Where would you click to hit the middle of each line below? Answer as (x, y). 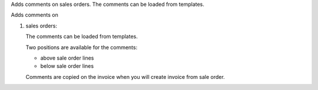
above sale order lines (67, 58)
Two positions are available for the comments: (82, 47)
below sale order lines (67, 66)
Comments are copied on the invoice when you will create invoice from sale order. (125, 77)
